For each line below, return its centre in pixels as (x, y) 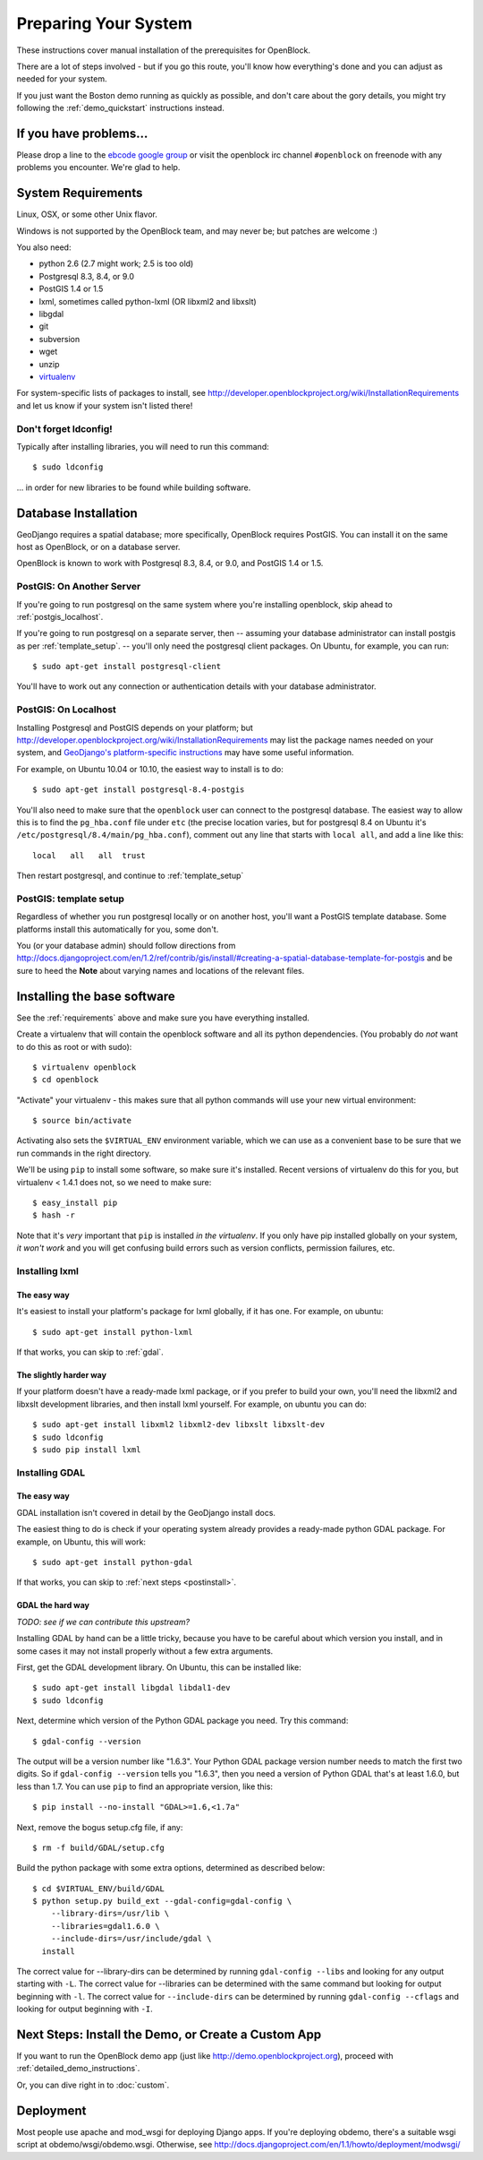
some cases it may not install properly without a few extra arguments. (145, 1651)
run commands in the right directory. (84, 1153)
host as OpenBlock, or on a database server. (98, 547)
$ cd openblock (66, 1080)
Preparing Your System (104, 23)
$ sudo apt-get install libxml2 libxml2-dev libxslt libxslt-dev (179, 1425)
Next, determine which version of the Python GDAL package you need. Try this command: (182, 1721)
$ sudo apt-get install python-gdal (113, 1562)
